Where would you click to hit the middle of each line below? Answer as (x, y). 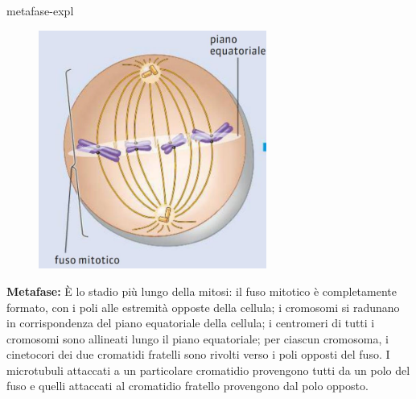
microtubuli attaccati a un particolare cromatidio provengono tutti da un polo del (208, 370)
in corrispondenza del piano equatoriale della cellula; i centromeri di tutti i (191, 323)
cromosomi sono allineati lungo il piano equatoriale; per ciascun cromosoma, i (198, 338)
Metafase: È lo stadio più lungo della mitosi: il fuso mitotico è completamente (202, 291)
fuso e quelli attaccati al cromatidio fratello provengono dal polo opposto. (187, 386)
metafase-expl (40, 10)
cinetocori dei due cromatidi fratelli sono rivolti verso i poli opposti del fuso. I (198, 354)
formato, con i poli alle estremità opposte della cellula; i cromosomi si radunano (203, 307)
